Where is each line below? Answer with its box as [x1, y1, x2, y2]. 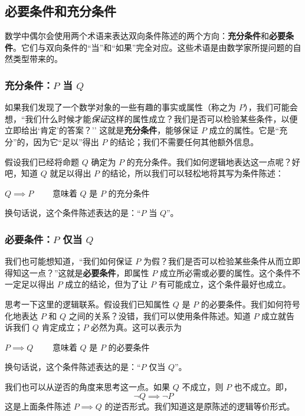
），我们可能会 [244, 101, 298, 113]
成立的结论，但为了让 [65, 278, 148, 290]
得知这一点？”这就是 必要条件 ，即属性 [5, 266, 149, 279]
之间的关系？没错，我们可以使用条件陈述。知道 [68, 309, 251, 322]
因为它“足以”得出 [33, 135, 99, 148]
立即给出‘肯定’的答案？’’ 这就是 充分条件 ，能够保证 [5, 124, 199, 136]
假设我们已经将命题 [5, 155, 79, 168]
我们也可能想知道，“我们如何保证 [5, 255, 133, 267]
